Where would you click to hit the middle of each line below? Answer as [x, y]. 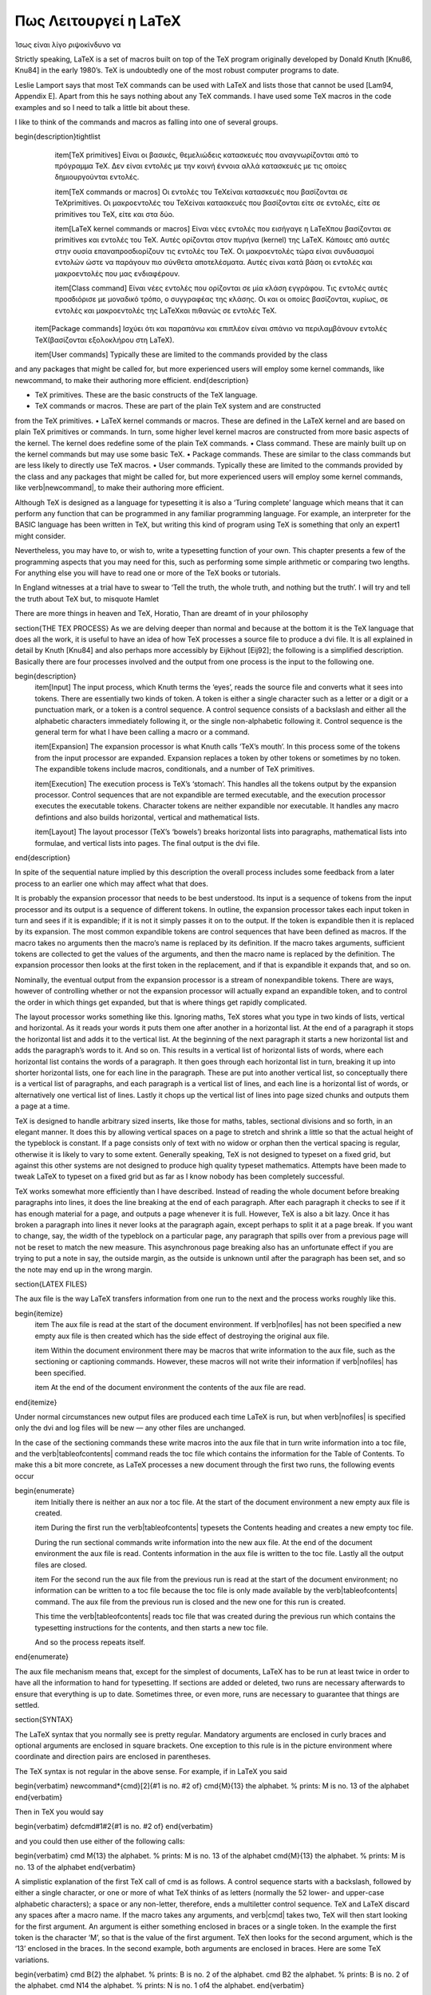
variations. [32, 1960]
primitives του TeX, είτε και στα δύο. [115, 214]
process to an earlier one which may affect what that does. [112, 883]
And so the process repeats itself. [90, 1642]
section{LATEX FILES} [51, 1284]
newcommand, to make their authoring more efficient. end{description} [132, 380]
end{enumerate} [42, 1657]
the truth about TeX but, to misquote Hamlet [87, 598]
